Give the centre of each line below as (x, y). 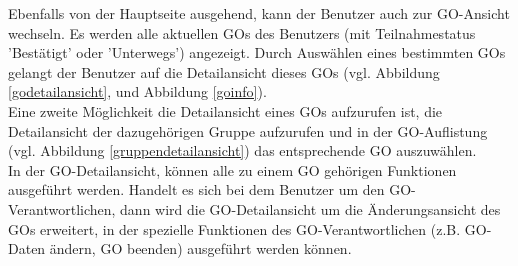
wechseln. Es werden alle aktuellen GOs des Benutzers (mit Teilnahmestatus (242, 32)
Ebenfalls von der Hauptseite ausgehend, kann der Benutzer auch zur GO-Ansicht (259, 13)
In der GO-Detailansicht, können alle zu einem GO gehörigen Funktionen (232, 169)
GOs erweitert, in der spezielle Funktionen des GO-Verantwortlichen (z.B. (234, 228)
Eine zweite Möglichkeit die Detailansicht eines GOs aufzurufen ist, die (225, 110)
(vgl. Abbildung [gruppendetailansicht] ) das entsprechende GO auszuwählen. (242, 150)
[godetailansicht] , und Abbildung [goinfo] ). (137, 91)
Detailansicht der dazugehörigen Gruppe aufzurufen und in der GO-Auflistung (248, 130)
